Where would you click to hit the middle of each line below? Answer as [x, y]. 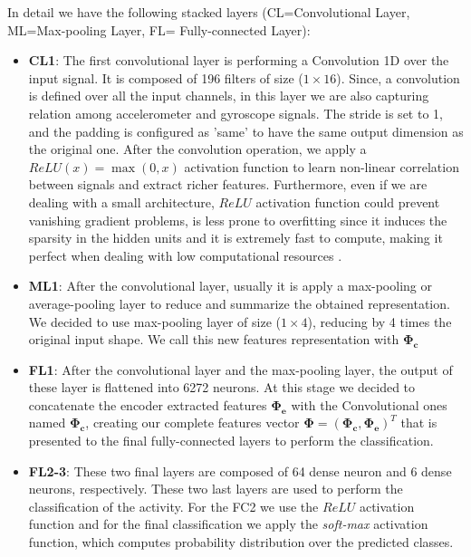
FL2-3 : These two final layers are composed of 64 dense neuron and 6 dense [240, 471]
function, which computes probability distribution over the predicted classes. [241, 542]
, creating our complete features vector [192, 423]
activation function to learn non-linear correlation [322, 166]
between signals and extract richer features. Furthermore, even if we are [228, 184]
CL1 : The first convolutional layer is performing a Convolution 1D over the [239, 60]
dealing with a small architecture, [121, 202]
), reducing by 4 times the [380, 321]
